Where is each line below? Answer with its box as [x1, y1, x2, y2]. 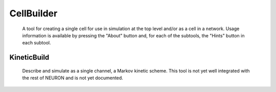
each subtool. [22, 40, 51, 46]
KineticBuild [9, 53, 50, 62]
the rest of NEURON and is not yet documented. [22, 75, 124, 81]
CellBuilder [9, 8, 58, 19]
